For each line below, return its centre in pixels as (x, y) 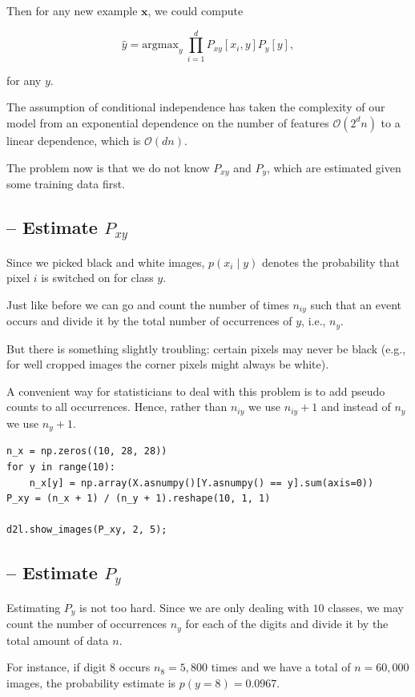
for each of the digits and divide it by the (287, 624)
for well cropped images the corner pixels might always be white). (168, 364)
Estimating (34, 607)
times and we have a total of (281, 667)
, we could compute (195, 10)
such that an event (356, 304)
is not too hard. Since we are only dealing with (194, 607)
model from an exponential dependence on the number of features (168, 122)
